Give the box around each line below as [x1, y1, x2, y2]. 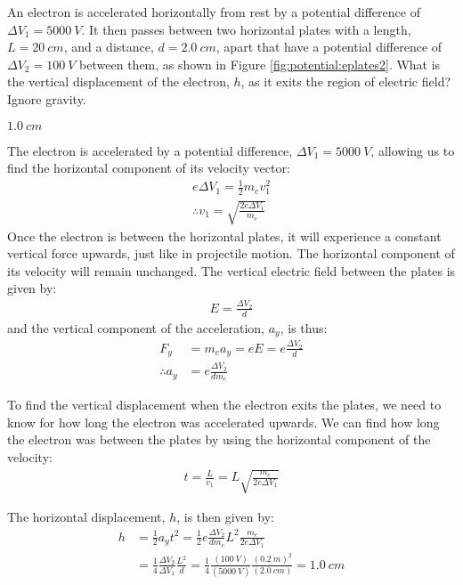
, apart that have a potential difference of [215, 37, 443, 56]
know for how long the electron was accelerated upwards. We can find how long [7, 412, 440, 431]
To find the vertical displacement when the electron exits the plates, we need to [7, 395, 442, 414]
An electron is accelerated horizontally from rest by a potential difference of [7, 3, 420, 20]
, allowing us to [370, 141, 455, 159]
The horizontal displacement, [7, 508, 166, 526]
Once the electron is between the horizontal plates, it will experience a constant [7, 226, 442, 245]
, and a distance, [63, 37, 154, 56]
